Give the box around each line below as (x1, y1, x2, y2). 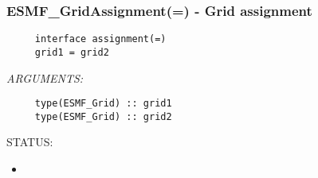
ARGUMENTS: (6, 69, 84, 86)
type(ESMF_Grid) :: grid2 (34, 110, 172, 122)
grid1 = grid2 (34, 46, 109, 58)
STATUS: (6, 133, 53, 150)
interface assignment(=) (34, 33, 167, 45)
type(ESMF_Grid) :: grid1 (34, 98, 172, 110)
